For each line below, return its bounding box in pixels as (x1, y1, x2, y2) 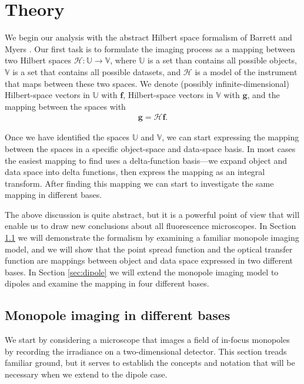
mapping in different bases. (5, 188, 102, 201)
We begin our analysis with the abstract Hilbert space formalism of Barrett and (5, 31, 292, 43)
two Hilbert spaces (5, 54, 71, 66)
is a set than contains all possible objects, (147, 54, 297, 66)
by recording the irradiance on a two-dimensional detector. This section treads (5, 345, 287, 357)
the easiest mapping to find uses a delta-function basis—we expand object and (5, 154, 287, 166)
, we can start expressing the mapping (162, 131, 299, 143)
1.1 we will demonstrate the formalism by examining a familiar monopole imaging (5, 231, 299, 244)
